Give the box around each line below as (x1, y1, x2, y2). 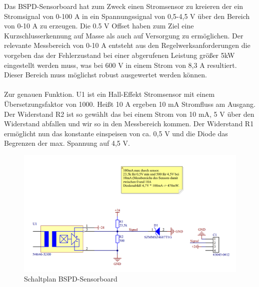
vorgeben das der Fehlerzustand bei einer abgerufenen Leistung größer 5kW (4, 49, 235, 60)
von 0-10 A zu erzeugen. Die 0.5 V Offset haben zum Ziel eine (4, 20, 194, 31)
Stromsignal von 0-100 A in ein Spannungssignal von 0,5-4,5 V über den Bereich (4, 10, 250, 21)
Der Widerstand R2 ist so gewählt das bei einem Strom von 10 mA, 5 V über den (4, 108, 254, 119)
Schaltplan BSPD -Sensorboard (24, 274, 117, 284)
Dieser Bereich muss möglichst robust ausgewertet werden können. (4, 69, 207, 80)
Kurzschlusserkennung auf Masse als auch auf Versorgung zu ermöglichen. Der (4, 30, 243, 40)
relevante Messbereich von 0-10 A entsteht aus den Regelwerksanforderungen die (4, 40, 250, 50)
